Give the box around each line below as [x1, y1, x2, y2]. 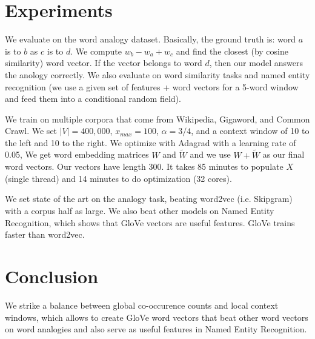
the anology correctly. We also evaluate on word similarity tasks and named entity [5, 68, 310, 81]
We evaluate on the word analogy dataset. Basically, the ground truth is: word [5, 33, 296, 45]
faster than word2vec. [5, 228, 85, 241]
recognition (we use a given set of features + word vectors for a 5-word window [5, 80, 299, 93]
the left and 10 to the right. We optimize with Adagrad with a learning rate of [5, 136, 296, 149]
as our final [262, 148, 305, 161]
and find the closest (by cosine [176, 44, 288, 57]
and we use [190, 148, 231, 161]
